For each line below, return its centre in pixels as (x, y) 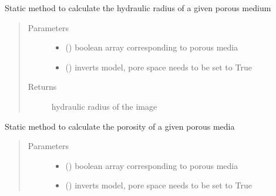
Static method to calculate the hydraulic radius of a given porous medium (138, 8)
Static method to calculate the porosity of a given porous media (120, 126)
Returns (42, 87)
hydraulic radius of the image (104, 106)
